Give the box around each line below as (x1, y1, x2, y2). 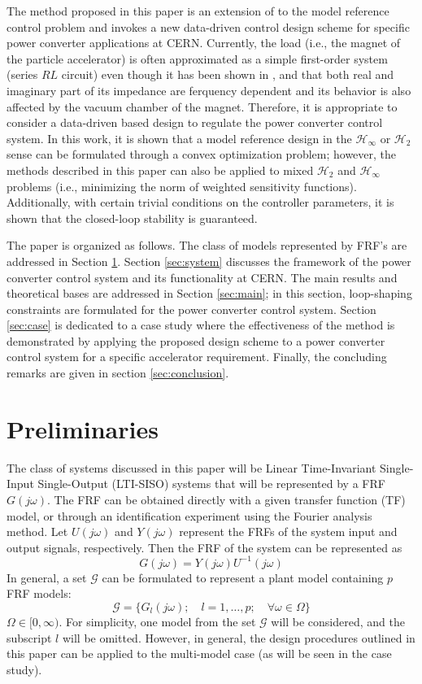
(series (7, 66, 38, 83)
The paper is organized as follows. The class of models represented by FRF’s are (7, 237, 407, 254)
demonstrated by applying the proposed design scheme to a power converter (7, 332, 385, 349)
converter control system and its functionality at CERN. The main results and (7, 268, 398, 285)
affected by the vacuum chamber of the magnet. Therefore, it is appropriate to (7, 98, 398, 115)
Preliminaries (7, 412, 159, 445)
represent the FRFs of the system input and (179, 523, 398, 540)
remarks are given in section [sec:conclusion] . (7, 364, 229, 381)
